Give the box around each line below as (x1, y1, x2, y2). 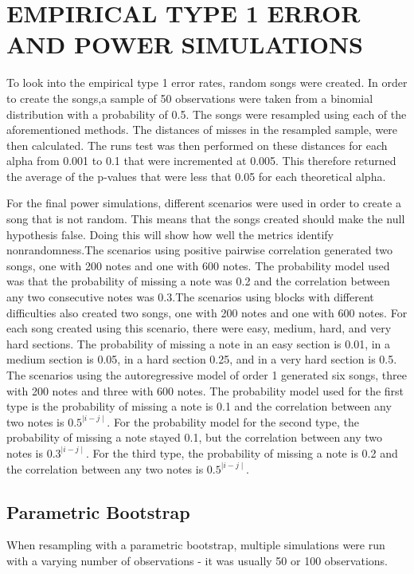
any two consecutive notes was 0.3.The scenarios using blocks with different (6, 289, 374, 305)
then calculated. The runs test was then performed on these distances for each (6, 136, 388, 153)
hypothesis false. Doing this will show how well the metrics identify (6, 226, 334, 242)
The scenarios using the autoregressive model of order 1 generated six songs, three (6, 367, 407, 383)
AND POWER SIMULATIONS (6, 28, 363, 61)
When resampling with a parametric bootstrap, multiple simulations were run (6, 537, 385, 553)
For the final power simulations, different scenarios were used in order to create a (6, 195, 401, 211)
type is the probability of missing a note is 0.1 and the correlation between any (6, 398, 392, 415)
